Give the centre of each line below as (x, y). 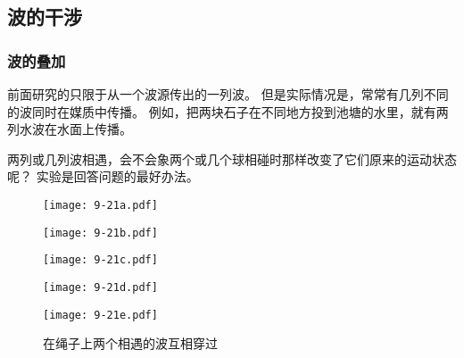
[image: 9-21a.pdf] (100, 205)
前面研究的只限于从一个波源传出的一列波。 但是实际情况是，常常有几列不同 (228, 94)
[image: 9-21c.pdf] (100, 260)
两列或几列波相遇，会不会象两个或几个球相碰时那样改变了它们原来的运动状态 (232, 158)
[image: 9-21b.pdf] (100, 233)
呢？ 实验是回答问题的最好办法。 (103, 176)
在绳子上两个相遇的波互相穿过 (130, 343)
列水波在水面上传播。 (70, 129)
